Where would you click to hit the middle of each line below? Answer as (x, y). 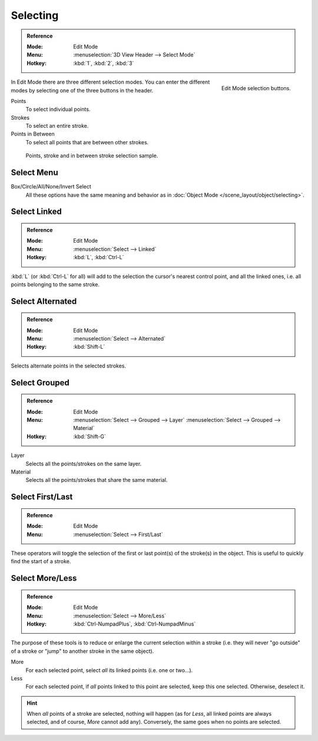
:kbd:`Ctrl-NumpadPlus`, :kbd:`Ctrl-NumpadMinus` (135, 624)
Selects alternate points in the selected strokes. (69, 366)
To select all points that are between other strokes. (87, 142)
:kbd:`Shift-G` (90, 436)
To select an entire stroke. (57, 126)
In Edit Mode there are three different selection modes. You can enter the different (110, 82)
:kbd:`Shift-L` (89, 347)
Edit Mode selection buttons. (256, 88)
